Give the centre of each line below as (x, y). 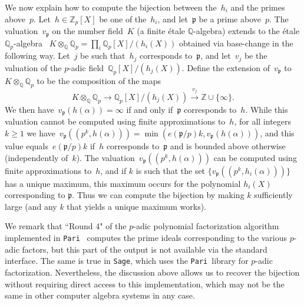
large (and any (31, 206)
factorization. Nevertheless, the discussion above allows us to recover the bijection (152, 272)
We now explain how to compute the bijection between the (111, 7)
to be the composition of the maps (99, 80)
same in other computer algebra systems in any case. (100, 295)
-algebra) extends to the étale (247, 31)
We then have (29, 109)
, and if (113, 170)
